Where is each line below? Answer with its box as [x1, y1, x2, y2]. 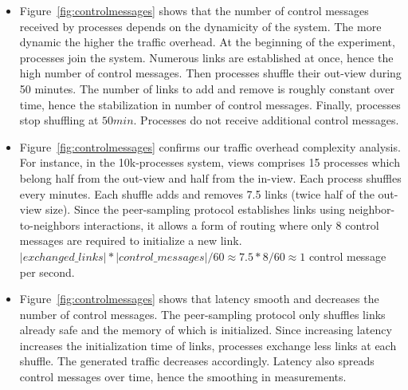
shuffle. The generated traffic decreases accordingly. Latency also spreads [19, 353, 375, 369]
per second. [19, 263, 75, 280]
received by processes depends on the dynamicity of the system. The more [19, 18, 382, 34]
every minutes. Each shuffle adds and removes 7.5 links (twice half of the [19, 185, 375, 202]
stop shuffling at [19, 112, 99, 128]
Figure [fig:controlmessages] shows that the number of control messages [19, 2, 369, 18]
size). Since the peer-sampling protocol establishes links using [45, 201, 345, 218]
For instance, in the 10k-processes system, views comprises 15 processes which [19, 154, 400, 171]
